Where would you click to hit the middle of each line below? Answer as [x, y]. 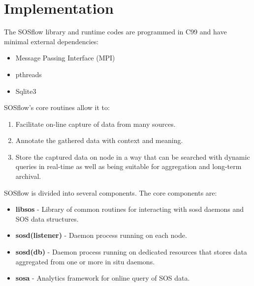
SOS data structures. [47, 218]
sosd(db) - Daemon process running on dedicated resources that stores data [131, 252]
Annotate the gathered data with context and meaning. [99, 140]
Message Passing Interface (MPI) [65, 58]
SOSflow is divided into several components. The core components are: [111, 192]
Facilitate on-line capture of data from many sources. [95, 124]
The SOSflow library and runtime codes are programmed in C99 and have [115, 32]
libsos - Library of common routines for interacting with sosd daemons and [130, 209]
